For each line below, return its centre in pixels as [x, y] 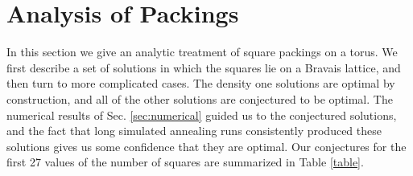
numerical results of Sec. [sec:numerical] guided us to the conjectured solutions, [202, 115]
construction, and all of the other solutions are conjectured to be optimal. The [200, 98]
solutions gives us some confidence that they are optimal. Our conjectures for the [206, 146]
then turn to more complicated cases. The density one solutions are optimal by [201, 83]
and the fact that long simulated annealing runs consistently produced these [194, 131]
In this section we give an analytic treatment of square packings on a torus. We [202, 52]
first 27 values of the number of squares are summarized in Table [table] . [185, 162]
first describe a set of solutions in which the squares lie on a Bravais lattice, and [204, 67]
